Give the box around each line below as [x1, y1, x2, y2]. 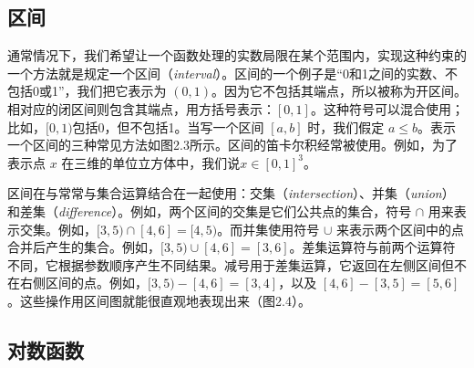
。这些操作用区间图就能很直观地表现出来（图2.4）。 [7, 290, 311, 310]
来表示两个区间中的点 [335, 219, 464, 238]
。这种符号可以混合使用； [310, 99, 464, 118]
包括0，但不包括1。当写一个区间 [72, 117, 264, 136]
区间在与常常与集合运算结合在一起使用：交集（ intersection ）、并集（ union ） [7, 184, 455, 203]
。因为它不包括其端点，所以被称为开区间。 [211, 81, 467, 100]
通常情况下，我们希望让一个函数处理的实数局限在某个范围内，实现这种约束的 [7, 46, 467, 65]
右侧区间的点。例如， [19, 273, 148, 292]
